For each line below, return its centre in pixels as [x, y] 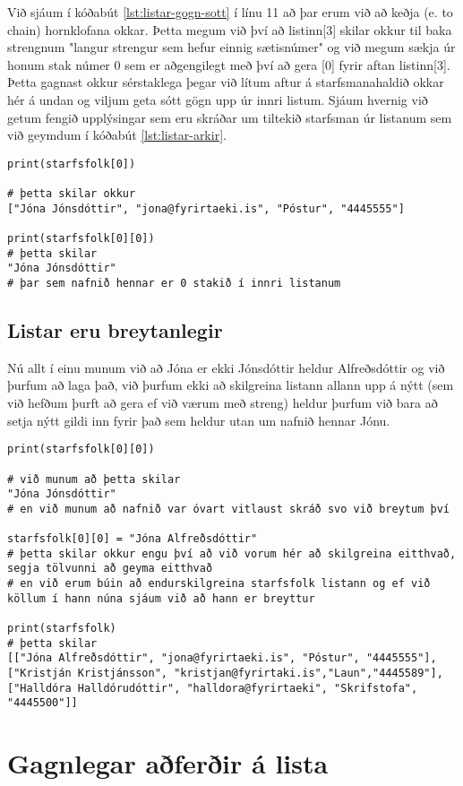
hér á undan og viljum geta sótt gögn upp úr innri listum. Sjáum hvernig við [218, 99]
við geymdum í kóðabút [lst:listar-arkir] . [117, 135]
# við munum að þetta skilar [94, 479]
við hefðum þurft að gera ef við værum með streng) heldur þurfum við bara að [223, 403]
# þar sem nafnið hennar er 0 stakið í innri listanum [174, 283]
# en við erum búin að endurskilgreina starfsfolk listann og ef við [219, 584]
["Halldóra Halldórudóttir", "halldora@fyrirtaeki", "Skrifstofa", [213, 688]
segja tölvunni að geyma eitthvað [110, 569]
